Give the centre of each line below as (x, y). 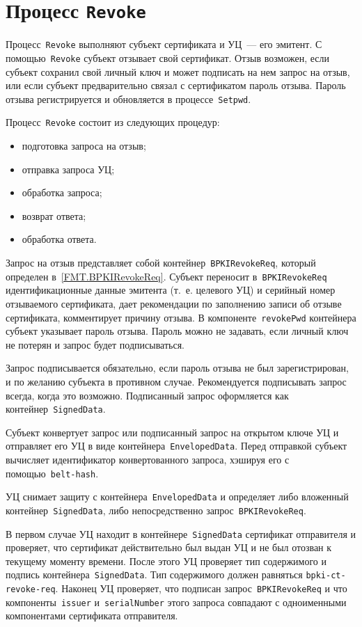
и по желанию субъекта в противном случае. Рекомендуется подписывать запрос (176, 381)
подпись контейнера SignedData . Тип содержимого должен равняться (154, 574)
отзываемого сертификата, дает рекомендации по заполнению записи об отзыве (174, 303)
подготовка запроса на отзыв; (84, 146)
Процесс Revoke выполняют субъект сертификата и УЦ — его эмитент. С (164, 44)
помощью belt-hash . (52, 473)
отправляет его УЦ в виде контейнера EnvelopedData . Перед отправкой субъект (176, 446)
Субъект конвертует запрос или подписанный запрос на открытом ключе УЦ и (172, 432)
